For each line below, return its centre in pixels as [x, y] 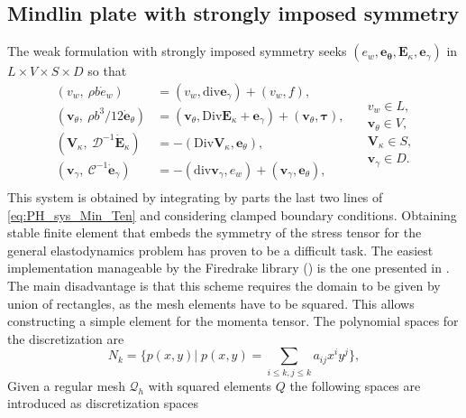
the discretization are [66, 338]
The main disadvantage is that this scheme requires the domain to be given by [224, 285]
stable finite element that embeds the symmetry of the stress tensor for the [215, 232]
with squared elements [210, 385]
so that [107, 71]
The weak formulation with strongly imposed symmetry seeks [177, 51]
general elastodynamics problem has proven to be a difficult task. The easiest [220, 250]
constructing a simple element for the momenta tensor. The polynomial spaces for [233, 321]
